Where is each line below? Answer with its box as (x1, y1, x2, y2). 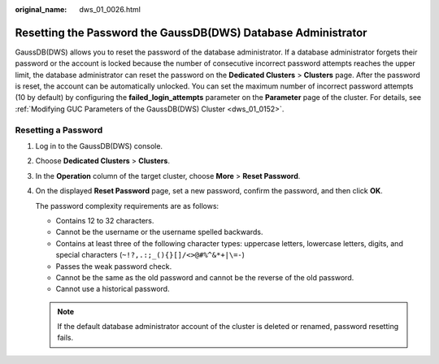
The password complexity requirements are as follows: (35, 201, 219, 210)
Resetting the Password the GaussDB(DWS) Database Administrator (15, 25, 367, 40)
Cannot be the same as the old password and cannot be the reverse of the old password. (55, 272, 354, 282)
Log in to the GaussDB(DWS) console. (35, 141, 163, 150)
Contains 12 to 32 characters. (55, 215, 154, 225)
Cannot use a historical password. (55, 284, 170, 294)
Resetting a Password (15, 124, 103, 136)
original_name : (15, 5, 67, 14)
